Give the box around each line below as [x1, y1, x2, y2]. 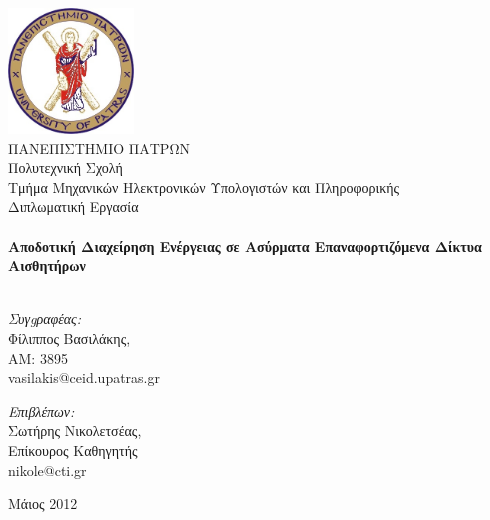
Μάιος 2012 [8, 493, 78, 514]
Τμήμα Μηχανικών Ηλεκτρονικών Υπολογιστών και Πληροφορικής [8, 176, 400, 197]
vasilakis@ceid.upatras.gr [8, 367, 160, 388]
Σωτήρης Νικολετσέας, [8, 420, 142, 441]
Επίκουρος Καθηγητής [8, 439, 138, 460]
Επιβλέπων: [8, 400, 75, 421]
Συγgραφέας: [8, 308, 82, 329]
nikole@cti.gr [8, 459, 87, 480]
